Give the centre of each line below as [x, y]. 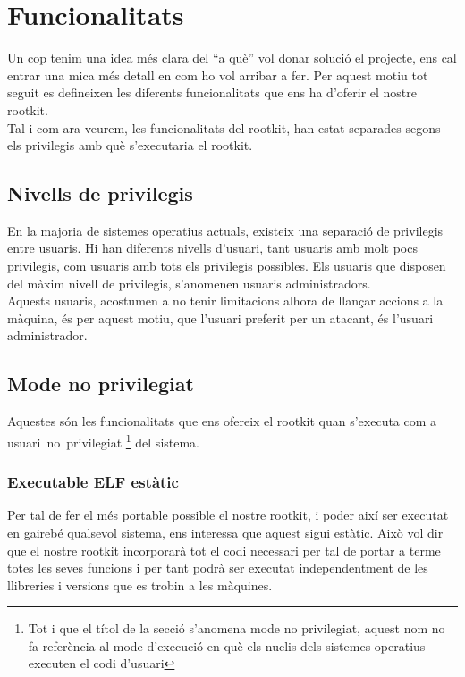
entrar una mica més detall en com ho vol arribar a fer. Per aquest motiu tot [218, 75]
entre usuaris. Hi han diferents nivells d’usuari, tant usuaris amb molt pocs [212, 248]
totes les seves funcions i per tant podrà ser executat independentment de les [218, 568]
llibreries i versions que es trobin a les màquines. [140, 585]
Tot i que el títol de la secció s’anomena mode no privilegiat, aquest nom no [237, 628]
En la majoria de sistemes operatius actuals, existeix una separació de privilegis [225, 230]
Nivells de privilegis [100, 193]
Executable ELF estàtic [93, 482]
